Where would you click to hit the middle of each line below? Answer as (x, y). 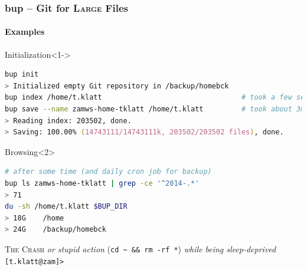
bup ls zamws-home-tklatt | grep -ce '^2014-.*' (102, 183)
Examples (25, 32)
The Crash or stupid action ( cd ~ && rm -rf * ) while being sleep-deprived (141, 248)
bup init (22, 75)
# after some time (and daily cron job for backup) (108, 172)
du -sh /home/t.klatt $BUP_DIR (66, 207)
